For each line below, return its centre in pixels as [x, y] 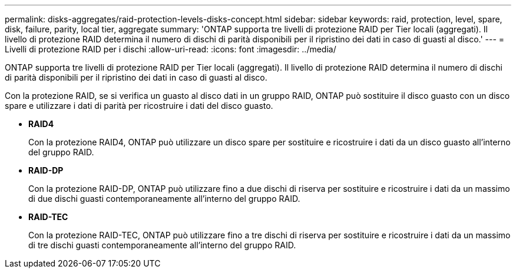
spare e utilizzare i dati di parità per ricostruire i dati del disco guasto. [139, 106]
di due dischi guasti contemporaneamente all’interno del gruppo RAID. [164, 199]
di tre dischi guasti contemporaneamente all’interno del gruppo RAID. [162, 245]
